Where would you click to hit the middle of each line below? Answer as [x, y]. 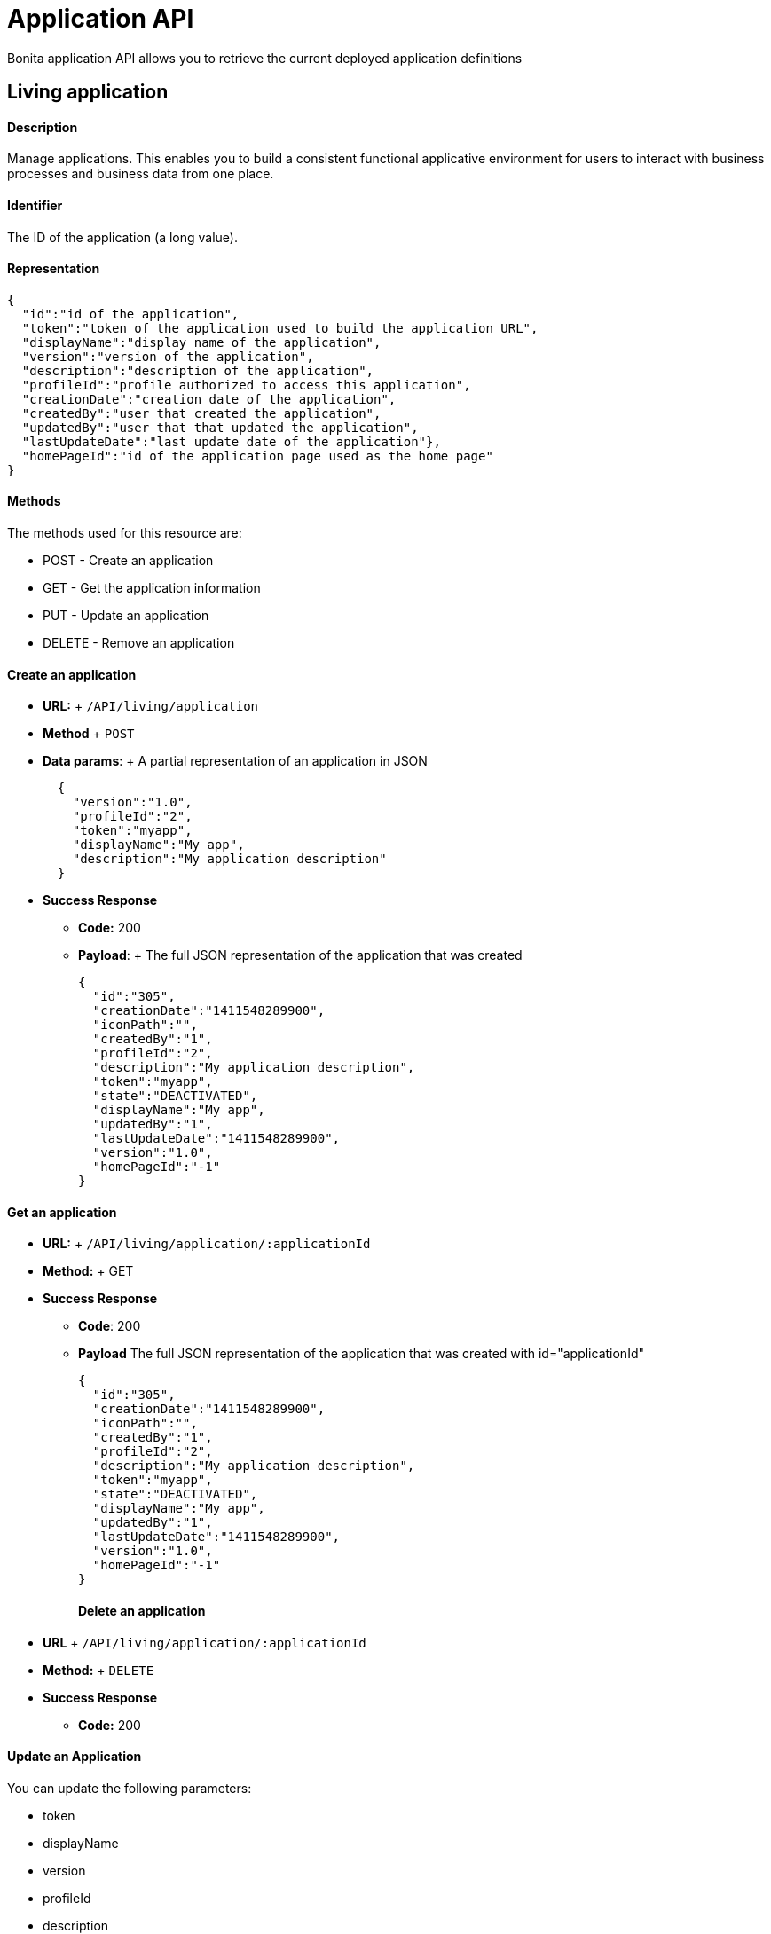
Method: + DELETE [98, 1670]
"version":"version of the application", [168, 356]
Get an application [62, 1212]
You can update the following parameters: [130, 1788]
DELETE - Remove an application [139, 643]
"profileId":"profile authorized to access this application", [246, 385]
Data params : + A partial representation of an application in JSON [235, 761]
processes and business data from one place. [141, 174]
